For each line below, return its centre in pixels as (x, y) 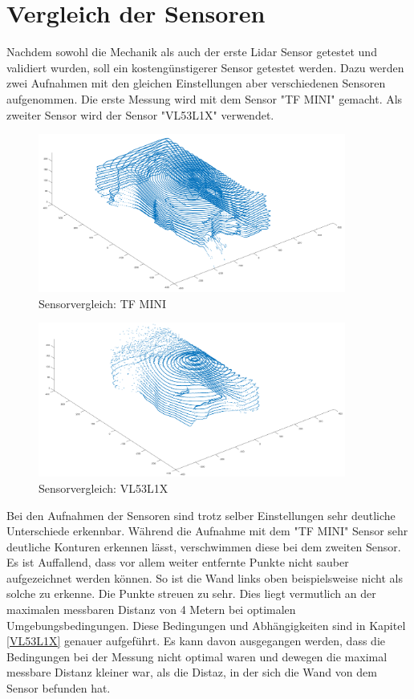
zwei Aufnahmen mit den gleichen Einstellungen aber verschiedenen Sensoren (196, 83)
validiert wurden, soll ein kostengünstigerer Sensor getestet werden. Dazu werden (205, 67)
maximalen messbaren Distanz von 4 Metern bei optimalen (151, 610)
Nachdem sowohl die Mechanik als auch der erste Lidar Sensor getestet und (192, 52)
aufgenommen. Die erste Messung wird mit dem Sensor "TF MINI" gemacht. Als (205, 98)
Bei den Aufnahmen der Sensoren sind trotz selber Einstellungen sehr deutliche (201, 515)
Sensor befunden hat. (59, 688)
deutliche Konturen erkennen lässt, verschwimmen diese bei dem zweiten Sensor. (204, 546)
